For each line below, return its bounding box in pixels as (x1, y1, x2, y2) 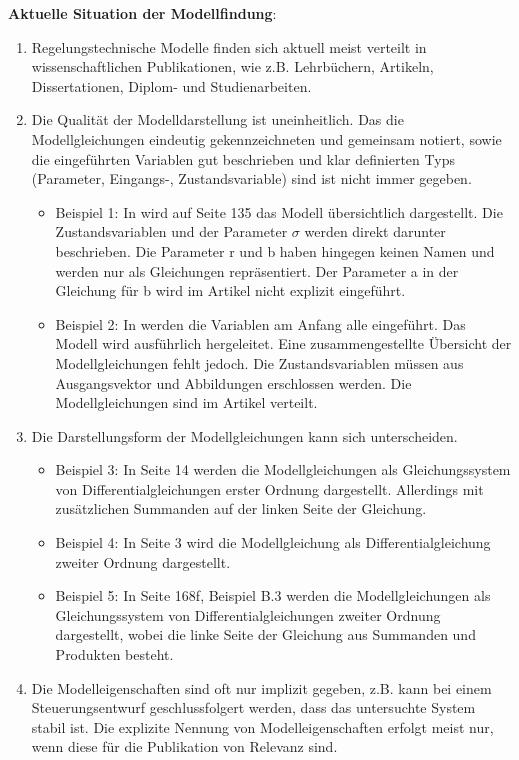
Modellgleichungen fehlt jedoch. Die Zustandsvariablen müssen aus (55, 352, 464, 373)
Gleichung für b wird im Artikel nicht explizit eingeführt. (55, 280, 406, 301)
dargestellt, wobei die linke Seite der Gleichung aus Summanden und (55, 624, 476, 645)
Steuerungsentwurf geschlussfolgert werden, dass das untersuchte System (31, 697, 476, 718)
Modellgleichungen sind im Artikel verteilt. (55, 392, 318, 413)
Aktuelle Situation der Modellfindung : (8, 3, 277, 23)
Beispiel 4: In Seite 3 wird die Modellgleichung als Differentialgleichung (55, 532, 491, 553)
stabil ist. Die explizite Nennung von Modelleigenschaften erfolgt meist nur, (31, 716, 494, 737)
